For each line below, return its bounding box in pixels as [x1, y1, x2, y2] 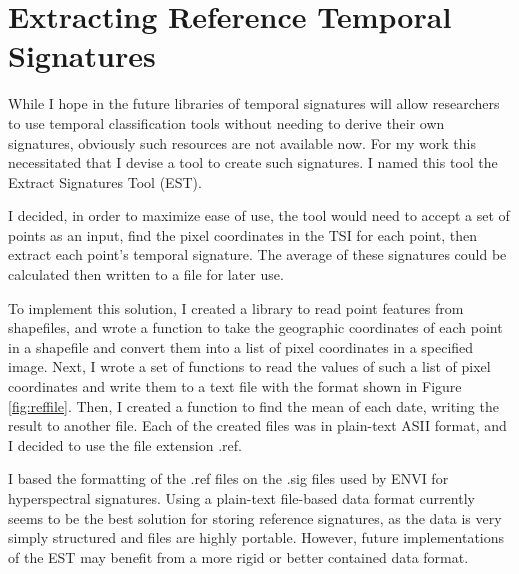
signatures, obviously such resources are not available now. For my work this [8, 132, 477, 153]
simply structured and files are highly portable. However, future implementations [8, 527, 505, 548]
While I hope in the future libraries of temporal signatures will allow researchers [8, 93, 500, 114]
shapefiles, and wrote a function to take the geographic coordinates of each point [8, 317, 503, 338]
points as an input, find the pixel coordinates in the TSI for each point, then [8, 224, 477, 245]
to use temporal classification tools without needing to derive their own [8, 112, 445, 133]
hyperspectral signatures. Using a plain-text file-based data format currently [8, 488, 475, 508]
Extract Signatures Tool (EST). [8, 171, 202, 192]
